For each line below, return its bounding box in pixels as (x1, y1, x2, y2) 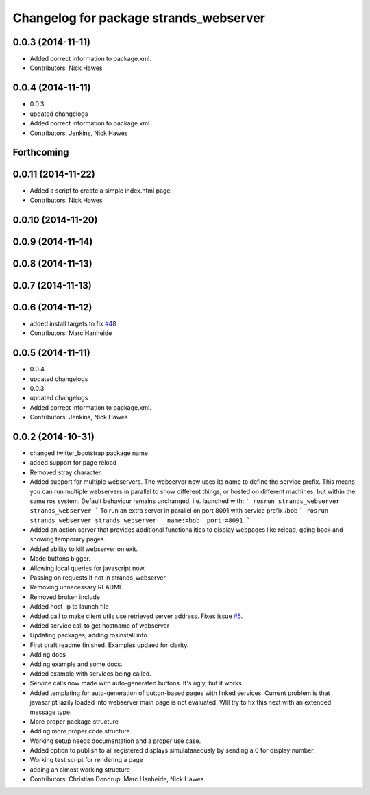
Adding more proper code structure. (29, 727, 132, 735)
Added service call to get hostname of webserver (29, 622, 170, 630)
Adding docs (29, 650, 66, 659)
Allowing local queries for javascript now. (29, 564, 146, 572)
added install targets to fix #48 (29, 319, 116, 328)
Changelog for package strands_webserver (12, 10, 265, 25)
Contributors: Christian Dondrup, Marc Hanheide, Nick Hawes (29, 775, 204, 783)
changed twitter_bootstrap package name (29, 449, 149, 457)
